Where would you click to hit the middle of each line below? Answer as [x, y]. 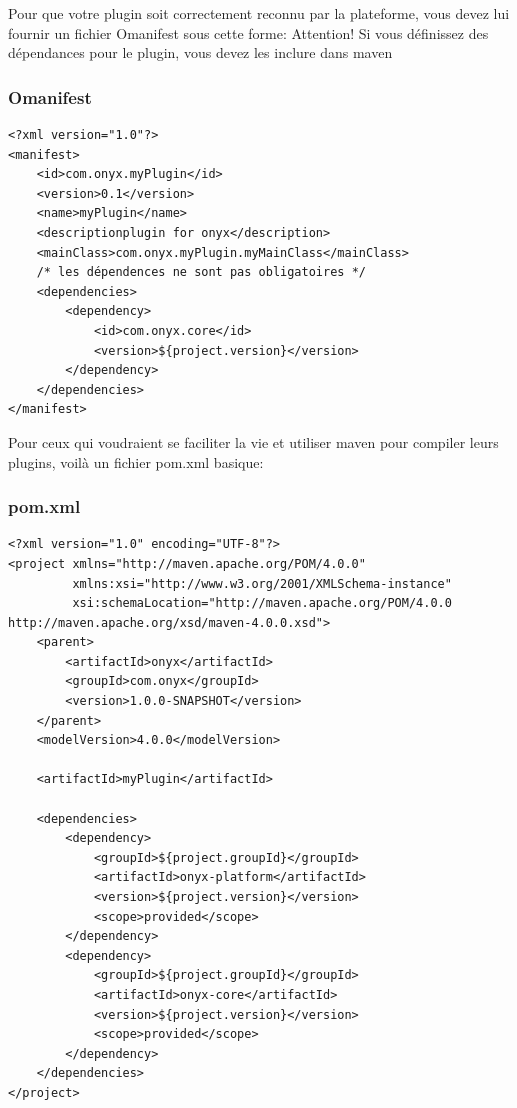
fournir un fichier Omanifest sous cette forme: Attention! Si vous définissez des [248, 32]
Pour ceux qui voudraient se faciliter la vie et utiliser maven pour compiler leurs [253, 441]
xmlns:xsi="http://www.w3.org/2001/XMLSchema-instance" [262, 583]
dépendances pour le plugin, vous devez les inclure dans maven [200, 52]
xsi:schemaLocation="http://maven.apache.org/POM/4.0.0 [262, 603]
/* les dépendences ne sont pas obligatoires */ [201, 272]
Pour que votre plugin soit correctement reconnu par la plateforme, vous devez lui [259, 13]
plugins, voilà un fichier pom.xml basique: [136, 461]
